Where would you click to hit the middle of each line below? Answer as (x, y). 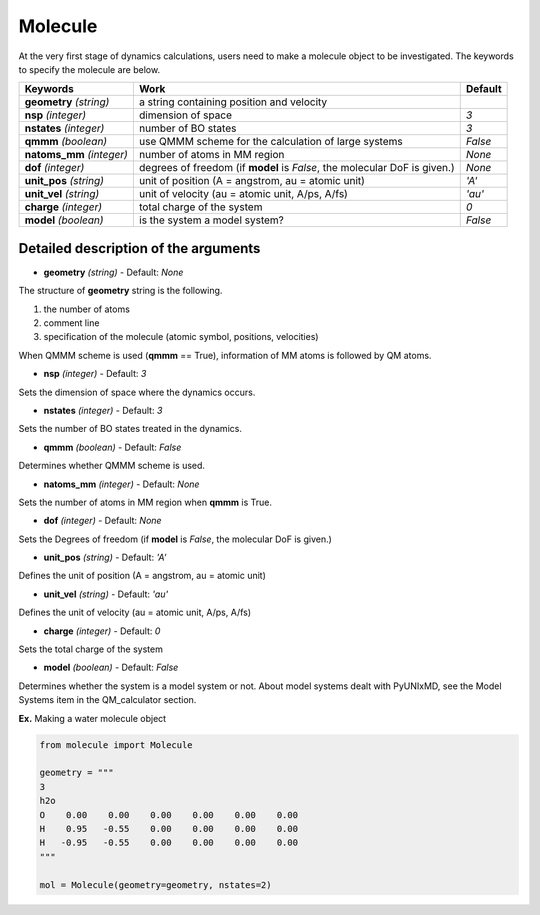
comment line (71, 323)
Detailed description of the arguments (139, 248)
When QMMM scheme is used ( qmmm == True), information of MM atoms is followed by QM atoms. (225, 355)
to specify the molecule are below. (89, 69)
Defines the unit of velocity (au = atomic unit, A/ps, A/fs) (135, 612)
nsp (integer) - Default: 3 (95, 374)
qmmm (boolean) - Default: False (112, 447)
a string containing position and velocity (233, 102)
